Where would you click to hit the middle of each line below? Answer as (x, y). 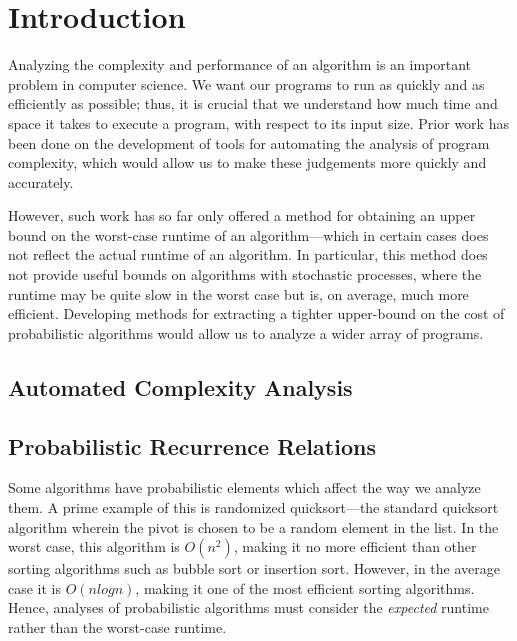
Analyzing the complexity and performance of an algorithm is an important (240, 64)
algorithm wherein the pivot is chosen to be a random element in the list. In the (253, 526)
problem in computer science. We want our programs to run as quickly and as (246, 83)
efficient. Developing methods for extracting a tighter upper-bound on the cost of (256, 313)
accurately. (41, 181)
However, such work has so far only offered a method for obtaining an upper (242, 215)
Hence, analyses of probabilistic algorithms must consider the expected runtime (248, 607)
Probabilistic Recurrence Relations (192, 445)
